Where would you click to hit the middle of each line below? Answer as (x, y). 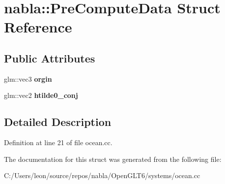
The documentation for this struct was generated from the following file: (113, 159)
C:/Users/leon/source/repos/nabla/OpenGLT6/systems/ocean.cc (102, 175)
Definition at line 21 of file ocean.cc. (58, 142)
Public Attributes (50, 58)
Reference (38, 27)
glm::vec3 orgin (28, 78)
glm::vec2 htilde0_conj (41, 95)
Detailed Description (58, 122)
